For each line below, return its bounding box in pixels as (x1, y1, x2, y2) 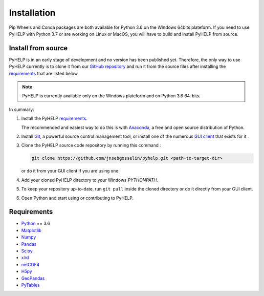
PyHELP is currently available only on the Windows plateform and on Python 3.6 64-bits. (22, 93, 200, 99)
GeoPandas (21, 275, 45, 281)
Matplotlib (21, 227, 42, 233)
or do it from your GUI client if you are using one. (21, 168, 120, 174)
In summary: (9, 106, 34, 112)
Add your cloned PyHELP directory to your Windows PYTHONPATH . (21, 177, 158, 183)
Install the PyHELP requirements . (21, 115, 88, 122)
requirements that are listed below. (9, 70, 79, 76)
